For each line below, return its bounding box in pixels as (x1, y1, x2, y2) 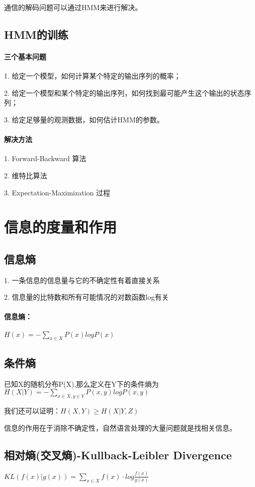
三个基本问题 (4, 51, 46, 61)
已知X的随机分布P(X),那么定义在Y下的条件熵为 (4, 378, 159, 389)
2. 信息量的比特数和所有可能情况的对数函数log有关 (4, 292, 169, 302)
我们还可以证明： (4, 405, 60, 416)
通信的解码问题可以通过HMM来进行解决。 (4, 2, 142, 12)
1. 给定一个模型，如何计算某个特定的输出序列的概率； (4, 71, 181, 81)
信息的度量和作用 (4, 217, 117, 237)
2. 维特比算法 (4, 170, 47, 180)
